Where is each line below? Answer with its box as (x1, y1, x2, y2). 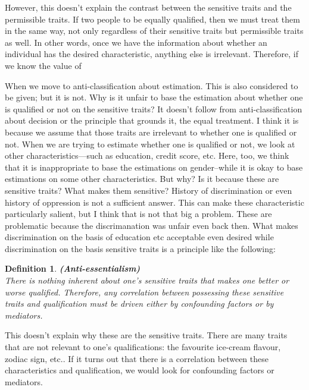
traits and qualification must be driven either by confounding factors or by (5, 297, 274, 310)
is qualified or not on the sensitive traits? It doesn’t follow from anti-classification (5, 102, 302, 115)
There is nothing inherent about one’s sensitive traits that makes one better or (5, 274, 289, 287)
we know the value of (5, 59, 82, 71)
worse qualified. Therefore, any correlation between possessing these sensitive (5, 285, 284, 298)
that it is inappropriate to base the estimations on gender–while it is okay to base (5, 161, 303, 173)
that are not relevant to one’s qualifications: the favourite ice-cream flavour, (5, 341, 281, 353)
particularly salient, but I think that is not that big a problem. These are (5, 207, 272, 220)
